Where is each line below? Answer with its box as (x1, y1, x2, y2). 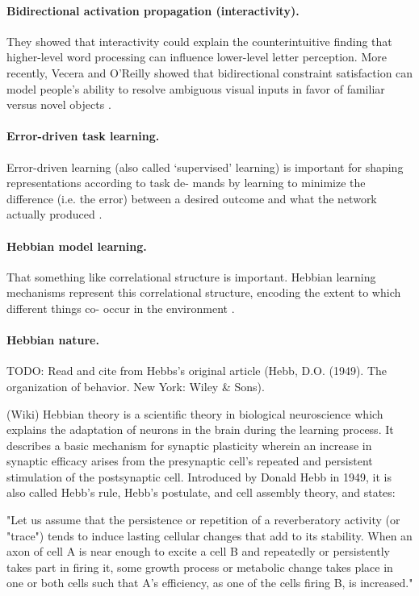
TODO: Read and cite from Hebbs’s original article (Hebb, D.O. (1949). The (6, 362, 388, 379)
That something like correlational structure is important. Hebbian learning (6, 268, 376, 285)
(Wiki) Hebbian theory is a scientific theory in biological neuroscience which (6, 405, 383, 422)
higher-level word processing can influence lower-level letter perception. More (6, 48, 387, 65)
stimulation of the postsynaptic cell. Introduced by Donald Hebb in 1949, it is (6, 468, 392, 485)
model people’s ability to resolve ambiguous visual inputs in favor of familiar (6, 80, 385, 97)
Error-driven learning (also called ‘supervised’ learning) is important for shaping (6, 158, 404, 175)
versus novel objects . (6, 96, 111, 113)
